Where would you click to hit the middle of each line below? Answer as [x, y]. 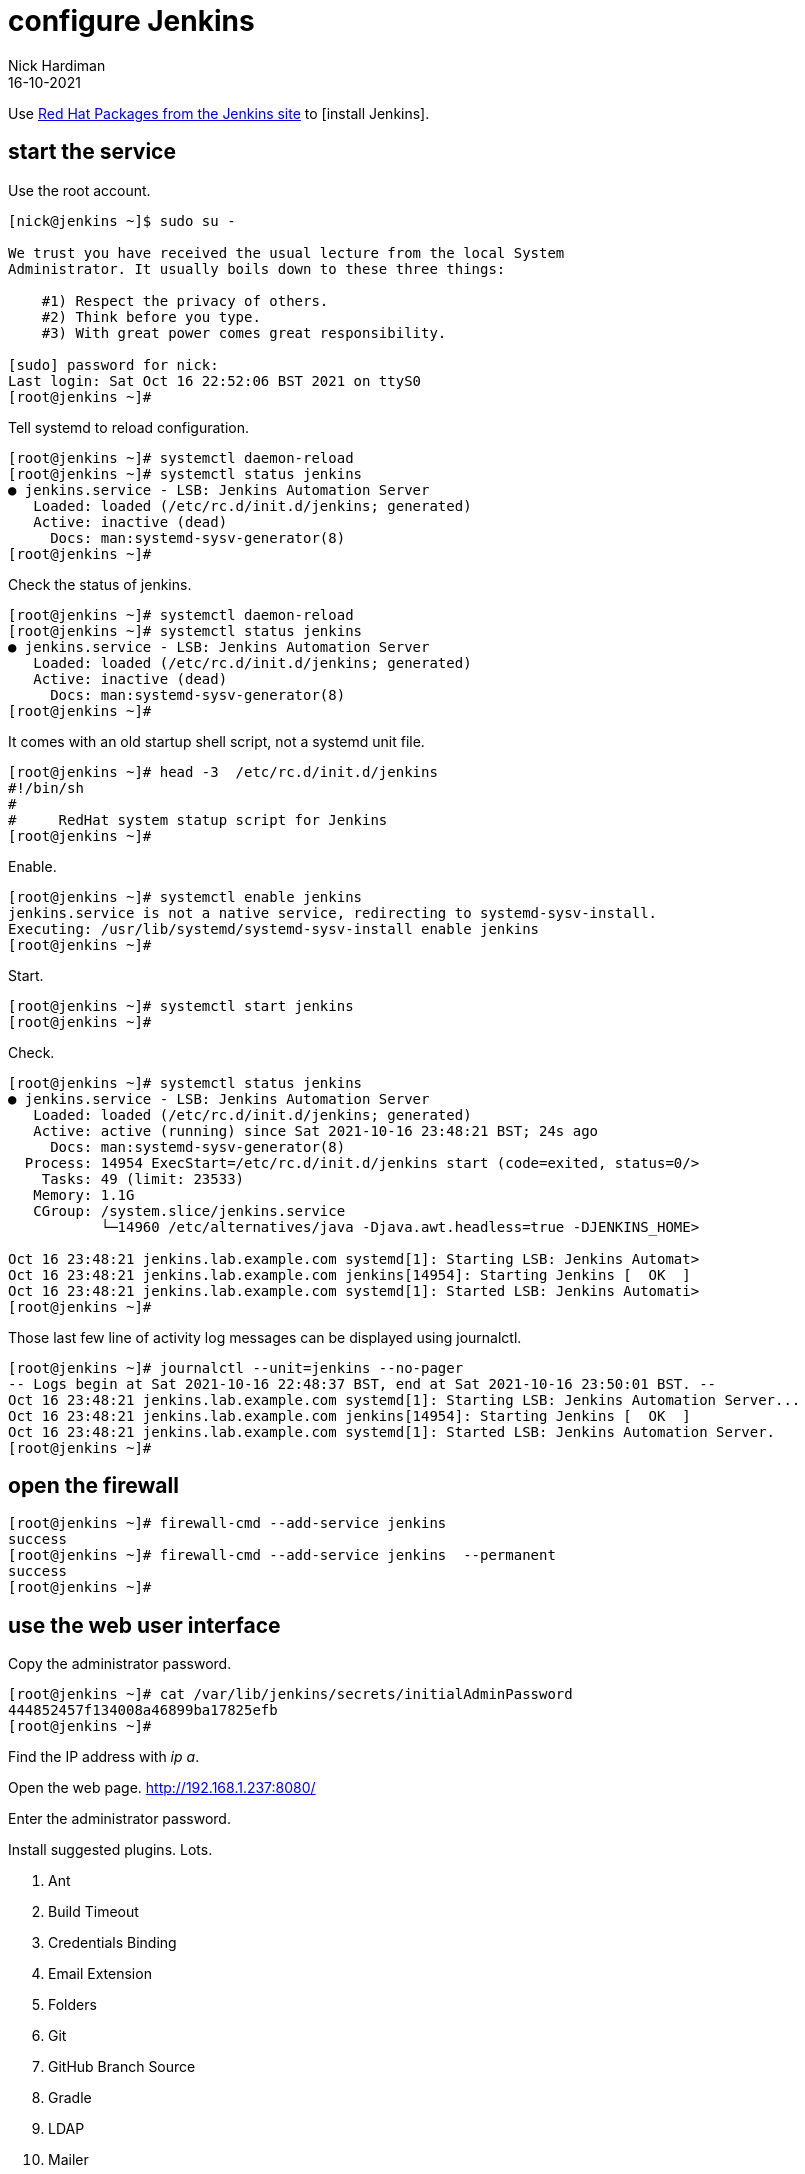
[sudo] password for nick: [113, 364]
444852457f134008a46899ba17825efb [143, 1710]
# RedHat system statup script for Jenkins [198, 819]
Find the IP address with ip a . [104, 1757]
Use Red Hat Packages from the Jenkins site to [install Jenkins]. [219, 113]
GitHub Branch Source [122, 2067]
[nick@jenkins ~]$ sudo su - [122, 220]
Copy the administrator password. [120, 1664]
